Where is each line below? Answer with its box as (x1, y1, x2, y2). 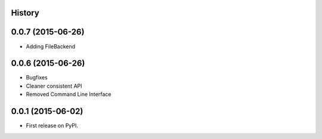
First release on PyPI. (26, 122, 79, 129)
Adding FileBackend (26, 42, 76, 50)
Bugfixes (26, 74, 48, 81)
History (11, 8, 40, 18)
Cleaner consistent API (26, 82, 83, 89)
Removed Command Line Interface (26, 91, 112, 98)
